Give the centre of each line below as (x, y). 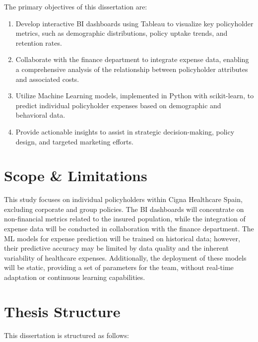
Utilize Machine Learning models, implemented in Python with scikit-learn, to (135, 96)
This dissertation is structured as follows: (66, 335)
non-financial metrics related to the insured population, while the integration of (125, 219)
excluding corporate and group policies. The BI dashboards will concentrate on (124, 209)
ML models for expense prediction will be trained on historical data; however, (122, 238)
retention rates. (39, 42)
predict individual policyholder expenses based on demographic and (118, 105)
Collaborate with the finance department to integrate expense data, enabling (132, 59)
